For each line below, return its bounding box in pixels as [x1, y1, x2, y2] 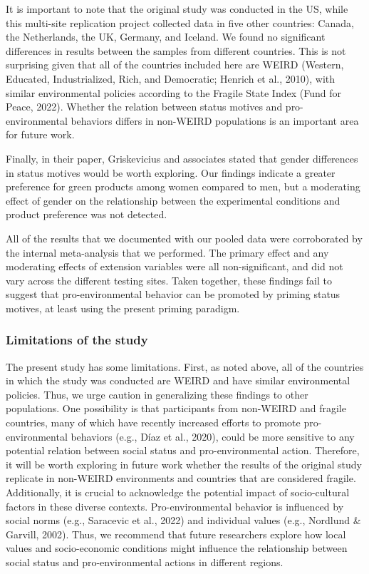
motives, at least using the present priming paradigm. [6, 300, 240, 315]
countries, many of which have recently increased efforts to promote [6, 415, 301, 430]
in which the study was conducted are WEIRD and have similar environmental [6, 373, 350, 388]
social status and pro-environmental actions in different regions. [6, 555, 284, 569]
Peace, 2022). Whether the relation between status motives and [6, 99, 283, 114]
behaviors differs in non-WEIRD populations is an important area [71, 113, 359, 128]
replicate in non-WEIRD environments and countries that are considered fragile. [6, 471, 356, 486]
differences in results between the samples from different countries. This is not [6, 43, 346, 58]
